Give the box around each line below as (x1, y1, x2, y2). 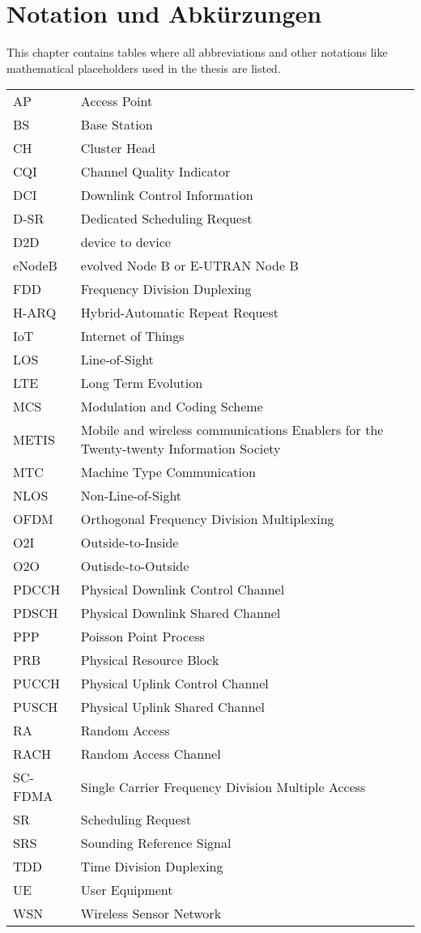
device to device (80, 232, 171, 252)
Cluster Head (80, 138, 155, 158)
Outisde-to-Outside (80, 556, 189, 576)
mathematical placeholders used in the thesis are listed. (6, 59, 281, 76)
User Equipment (80, 880, 173, 900)
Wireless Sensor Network (80, 904, 222, 923)
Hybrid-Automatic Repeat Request (80, 303, 279, 322)
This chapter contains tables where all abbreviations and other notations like (6, 44, 388, 61)
